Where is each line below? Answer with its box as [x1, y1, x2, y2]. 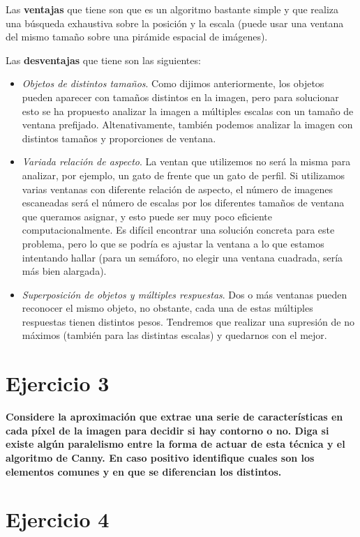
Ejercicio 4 [6, 505, 110, 534]
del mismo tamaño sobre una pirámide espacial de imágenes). [6, 29, 268, 44]
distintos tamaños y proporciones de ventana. [22, 130, 216, 145]
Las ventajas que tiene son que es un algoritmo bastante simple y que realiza [6, 2, 339, 16]
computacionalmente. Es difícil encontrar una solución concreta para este [22, 222, 335, 237]
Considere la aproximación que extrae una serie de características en [6, 409, 343, 424]
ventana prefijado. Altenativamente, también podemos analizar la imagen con [22, 117, 353, 132]
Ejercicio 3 [6, 369, 110, 398]
